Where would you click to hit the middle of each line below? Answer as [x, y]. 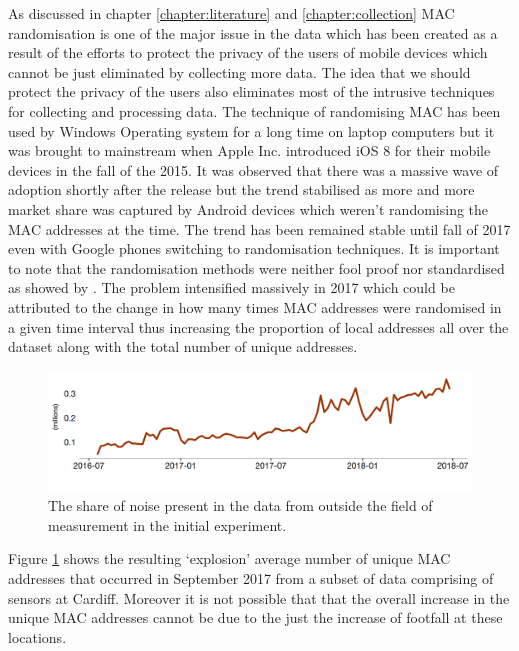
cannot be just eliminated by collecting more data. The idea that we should [239, 71]
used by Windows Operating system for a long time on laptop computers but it [251, 130]
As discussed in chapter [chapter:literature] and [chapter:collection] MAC [231, 13]
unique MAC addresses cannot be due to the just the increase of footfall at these [255, 617]
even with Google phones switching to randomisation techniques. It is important [254, 248]
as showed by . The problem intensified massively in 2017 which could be [231, 287]
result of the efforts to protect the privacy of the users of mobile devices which [248, 52]
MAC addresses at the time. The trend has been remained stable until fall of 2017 [259, 228]
